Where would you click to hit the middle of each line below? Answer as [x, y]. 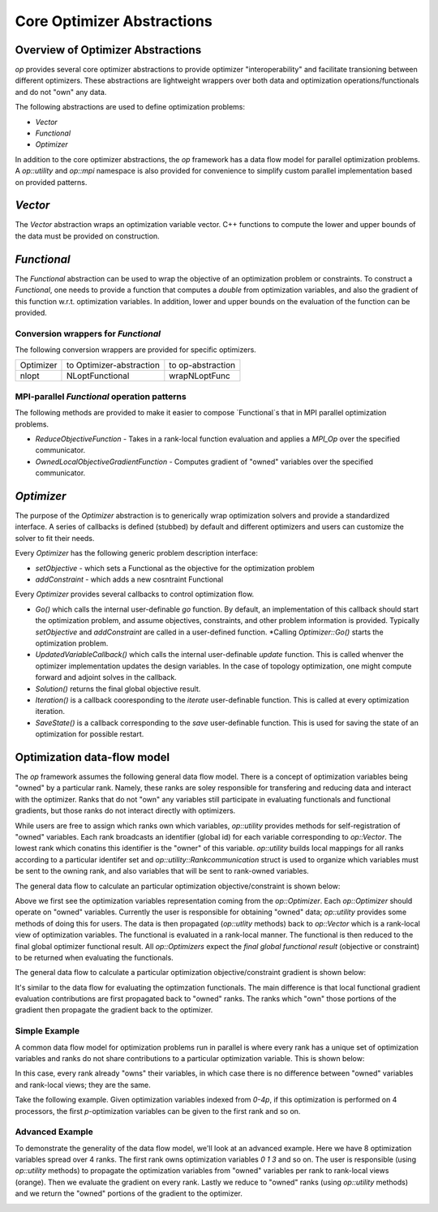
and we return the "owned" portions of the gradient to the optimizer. [129, 1193]
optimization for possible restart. [90, 734]
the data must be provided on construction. [87, 236]
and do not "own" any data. [61, 92]
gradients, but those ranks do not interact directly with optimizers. [125, 810]
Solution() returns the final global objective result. [118, 689]
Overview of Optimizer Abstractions [108, 50]
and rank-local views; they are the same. [83, 1085]
